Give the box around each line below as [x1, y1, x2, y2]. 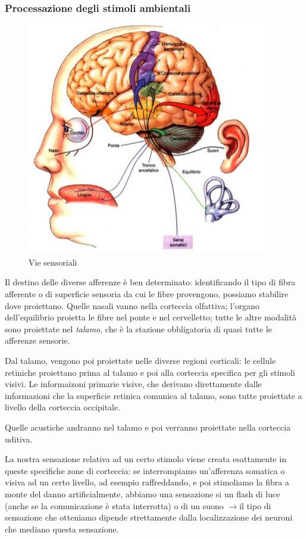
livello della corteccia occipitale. [5, 401, 121, 413]
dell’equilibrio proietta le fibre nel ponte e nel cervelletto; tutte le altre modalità [5, 311, 297, 323]
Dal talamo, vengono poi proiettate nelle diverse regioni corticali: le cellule [5, 354, 276, 366]
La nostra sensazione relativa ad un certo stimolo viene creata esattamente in [5, 453, 287, 465]
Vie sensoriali [29, 256, 77, 268]
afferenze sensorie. [5, 334, 70, 347]
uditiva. [5, 432, 33, 445]
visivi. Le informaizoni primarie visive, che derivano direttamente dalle [5, 378, 262, 390]
